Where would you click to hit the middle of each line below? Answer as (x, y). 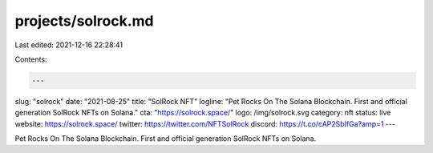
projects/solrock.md (84, 21)
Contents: (31, 59)
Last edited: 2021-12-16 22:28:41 (69, 45)
